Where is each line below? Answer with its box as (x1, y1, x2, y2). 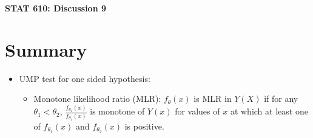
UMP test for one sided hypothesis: (19, 72, 150, 84)
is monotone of (90, 105, 145, 118)
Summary (5, 37, 87, 61)
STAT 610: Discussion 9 (5, 2, 107, 14)
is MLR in (194, 92, 232, 105)
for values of (175, 105, 220, 118)
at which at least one (230, 105, 308, 118)
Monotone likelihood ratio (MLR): (33, 92, 161, 105)
